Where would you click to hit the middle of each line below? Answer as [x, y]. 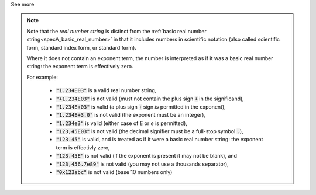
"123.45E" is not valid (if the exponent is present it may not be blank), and [146, 156]
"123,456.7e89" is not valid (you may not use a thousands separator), [142, 164]
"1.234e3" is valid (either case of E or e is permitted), [121, 123]
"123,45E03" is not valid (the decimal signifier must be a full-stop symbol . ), [150, 131]
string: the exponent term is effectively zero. [80, 67]
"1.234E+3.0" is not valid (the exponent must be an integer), [131, 115]
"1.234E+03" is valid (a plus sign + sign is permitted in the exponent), [141, 107]
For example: [42, 77]
